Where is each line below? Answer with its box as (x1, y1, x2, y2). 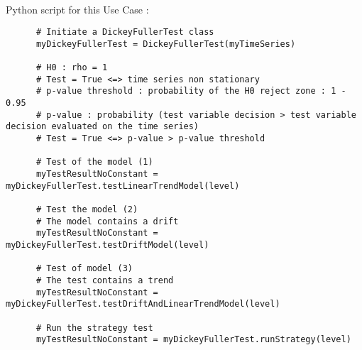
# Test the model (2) (35, 204, 138, 215)
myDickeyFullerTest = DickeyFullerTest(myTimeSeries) (35, 38, 296, 49)
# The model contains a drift (35, 216, 179, 226)
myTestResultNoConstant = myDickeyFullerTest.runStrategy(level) (35, 334, 351, 345)
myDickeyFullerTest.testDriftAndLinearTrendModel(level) (6, 299, 280, 310)
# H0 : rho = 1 (35, 62, 108, 73)
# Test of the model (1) (35, 157, 153, 168)
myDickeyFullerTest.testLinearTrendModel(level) (6, 180, 240, 191)
